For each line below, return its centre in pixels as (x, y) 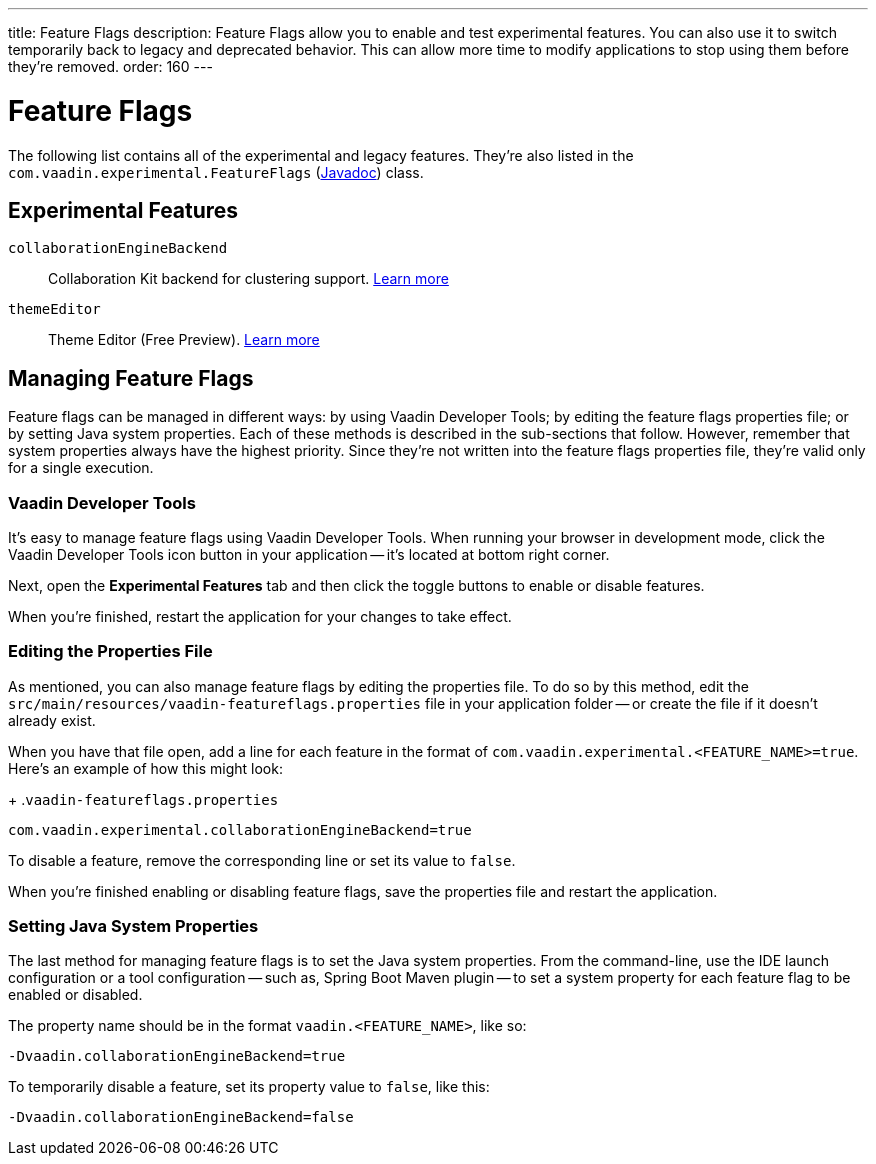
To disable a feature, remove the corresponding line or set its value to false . (262, 860)
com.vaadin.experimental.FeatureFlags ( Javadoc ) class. (216, 172)
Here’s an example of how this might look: (145, 768)
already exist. (52, 720)
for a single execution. (81, 468)
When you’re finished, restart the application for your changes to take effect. (260, 616)
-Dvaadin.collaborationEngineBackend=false (181, 1117)
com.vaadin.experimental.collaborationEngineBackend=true (240, 829)
